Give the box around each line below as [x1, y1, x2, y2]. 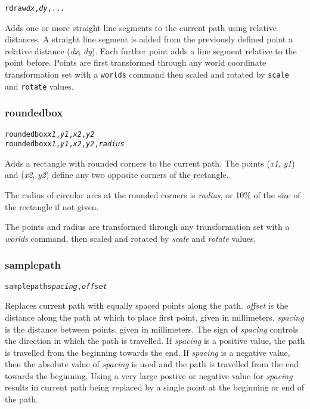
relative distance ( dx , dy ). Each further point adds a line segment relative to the [5, 44, 297, 57]
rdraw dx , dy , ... [5, 4, 65, 13]
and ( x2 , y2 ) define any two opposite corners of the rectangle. [5, 168, 229, 181]
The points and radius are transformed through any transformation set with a [5, 220, 290, 233]
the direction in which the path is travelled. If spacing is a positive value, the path [5, 334, 305, 347]
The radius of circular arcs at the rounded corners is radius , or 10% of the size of [5, 189, 300, 201]
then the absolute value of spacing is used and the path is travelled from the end [5, 358, 299, 370]
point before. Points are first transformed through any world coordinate [5, 56, 266, 69]
